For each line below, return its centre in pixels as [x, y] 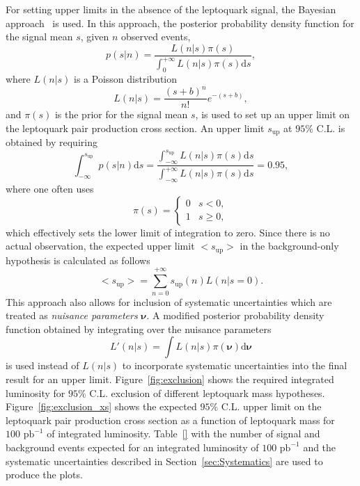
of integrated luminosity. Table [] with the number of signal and [183, 434]
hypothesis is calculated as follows [78, 260]
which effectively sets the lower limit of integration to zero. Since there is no [168, 232]
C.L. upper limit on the [271, 406]
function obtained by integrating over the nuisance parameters [139, 329]
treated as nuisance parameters [72, 315]
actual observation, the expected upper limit [100, 246]
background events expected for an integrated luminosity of [132, 447]
